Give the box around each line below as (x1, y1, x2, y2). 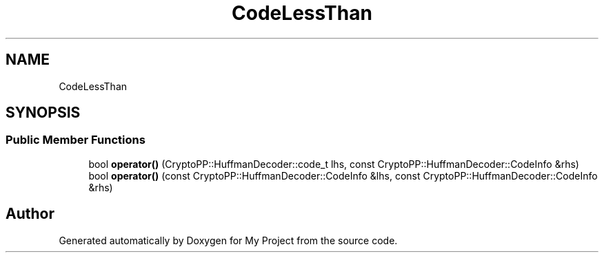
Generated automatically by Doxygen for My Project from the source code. (59, 234, 398, 246)
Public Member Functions (6, 133, 145, 147)
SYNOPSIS (6, 104, 81, 122)
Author (6, 205, 54, 223)
